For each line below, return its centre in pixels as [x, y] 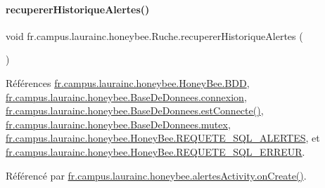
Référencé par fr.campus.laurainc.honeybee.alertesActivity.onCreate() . [156, 175]
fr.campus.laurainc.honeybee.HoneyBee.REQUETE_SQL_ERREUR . [155, 151]
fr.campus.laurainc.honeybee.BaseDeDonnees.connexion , [126, 96]
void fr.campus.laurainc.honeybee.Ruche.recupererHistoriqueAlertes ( [154, 35]
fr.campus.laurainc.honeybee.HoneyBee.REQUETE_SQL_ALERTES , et [163, 138]
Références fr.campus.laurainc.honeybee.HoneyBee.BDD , [128, 82]
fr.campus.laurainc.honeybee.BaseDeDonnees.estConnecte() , [135, 110]
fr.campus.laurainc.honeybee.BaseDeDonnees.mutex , [118, 124]
